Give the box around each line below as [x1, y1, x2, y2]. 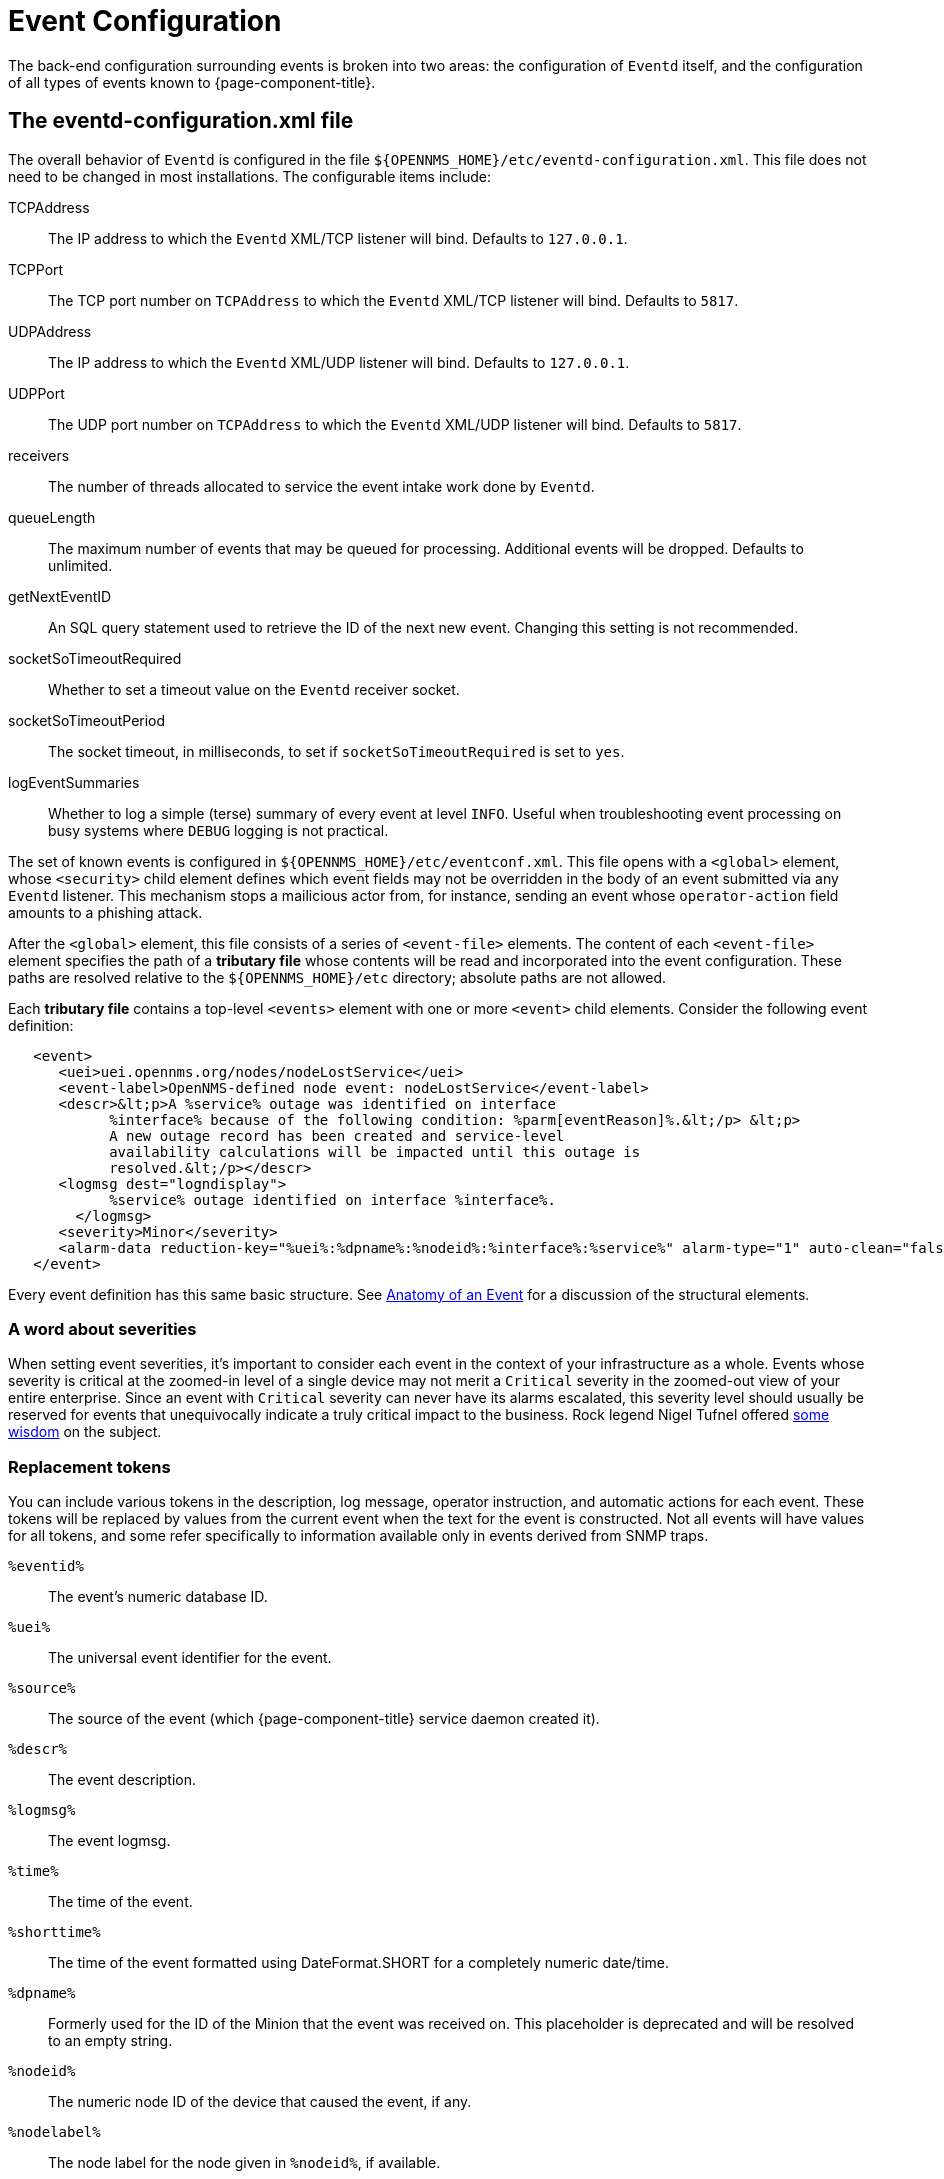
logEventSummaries [8, 773, 140, 791]
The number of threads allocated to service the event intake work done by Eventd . [48, 477, 595, 495]
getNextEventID [8, 587, 112, 605]
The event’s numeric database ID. [48, 1588, 268, 1606]
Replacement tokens [8, 1456, 171, 1477]
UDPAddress [8, 322, 92, 340]
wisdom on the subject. [8, 1423, 162, 1441]
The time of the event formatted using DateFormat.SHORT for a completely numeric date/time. [48, 1954, 670, 1972]
